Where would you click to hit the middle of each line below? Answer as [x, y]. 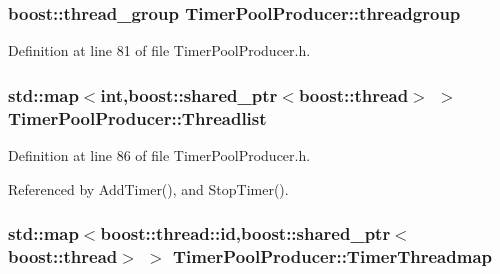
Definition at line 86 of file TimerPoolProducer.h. [159, 154]
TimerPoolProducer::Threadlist [137, 117]
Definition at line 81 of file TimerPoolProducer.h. [159, 50]
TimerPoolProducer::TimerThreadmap [332, 255]
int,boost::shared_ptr [189, 94]
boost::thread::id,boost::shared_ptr [245, 233]
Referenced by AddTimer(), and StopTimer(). [148, 188]
